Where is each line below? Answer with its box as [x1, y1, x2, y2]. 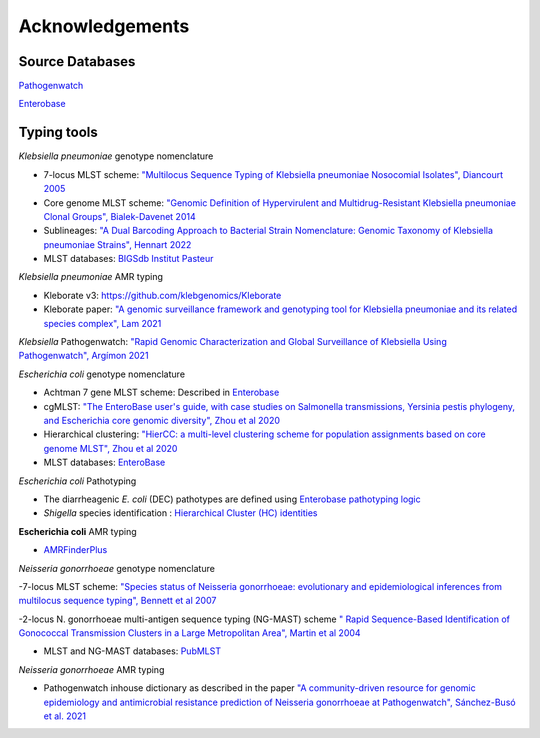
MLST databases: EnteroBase [43, 456, 166, 469]
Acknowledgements [18, 15, 190, 37]
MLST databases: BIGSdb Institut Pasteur [43, 253, 214, 265]
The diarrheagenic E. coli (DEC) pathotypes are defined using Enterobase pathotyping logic [43, 493, 422, 505]
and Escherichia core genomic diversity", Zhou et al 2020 [43, 415, 280, 426]
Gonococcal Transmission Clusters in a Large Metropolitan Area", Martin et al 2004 [18, 627, 361, 639]
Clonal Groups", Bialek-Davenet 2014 [43, 210, 196, 222]
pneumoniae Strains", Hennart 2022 [43, 238, 192, 250]
